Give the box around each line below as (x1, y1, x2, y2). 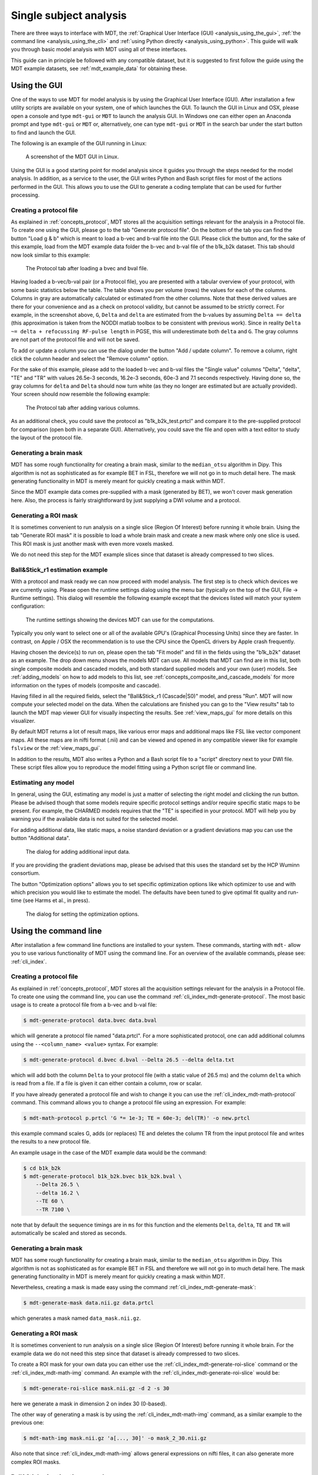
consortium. (11, 870, 41, 877)
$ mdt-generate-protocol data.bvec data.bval (23, 1017, 157, 1024)
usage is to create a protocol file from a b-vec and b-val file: (11, 1001, 157, 1008)
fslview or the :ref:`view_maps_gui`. (11, 745, 102, 752)
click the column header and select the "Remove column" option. (11, 355, 169, 362)
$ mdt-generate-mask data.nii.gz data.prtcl (23, 1300, 154, 1306)
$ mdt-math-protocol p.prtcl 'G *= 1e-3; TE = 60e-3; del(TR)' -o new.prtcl (23, 1115, 250, 1121)
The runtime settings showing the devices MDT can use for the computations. (25, 616, 215, 623)
